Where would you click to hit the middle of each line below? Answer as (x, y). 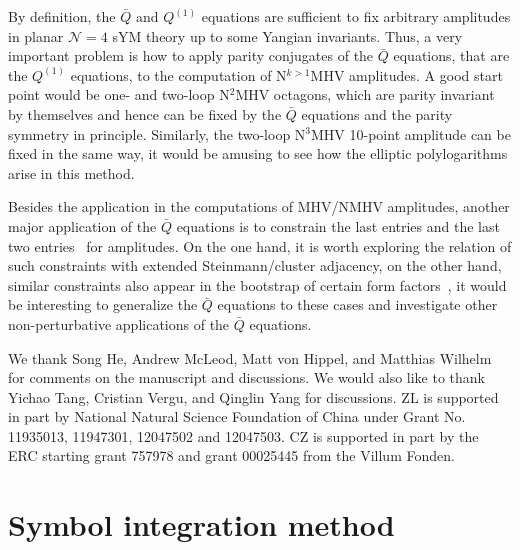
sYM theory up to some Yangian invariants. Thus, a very (287, 35)
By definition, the (62, 16)
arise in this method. (71, 172)
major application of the (82, 225)
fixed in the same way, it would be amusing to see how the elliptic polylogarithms (258, 153)
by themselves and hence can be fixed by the (145, 113)
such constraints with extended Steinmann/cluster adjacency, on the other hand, (255, 265)
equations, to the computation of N (178, 74)
